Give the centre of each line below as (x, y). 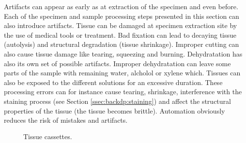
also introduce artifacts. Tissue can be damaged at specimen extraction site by (121, 25)
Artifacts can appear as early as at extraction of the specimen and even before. (121, 6)
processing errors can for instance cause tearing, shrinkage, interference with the (123, 92)
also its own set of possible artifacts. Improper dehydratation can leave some (117, 63)
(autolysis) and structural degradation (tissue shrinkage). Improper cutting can (122, 44)
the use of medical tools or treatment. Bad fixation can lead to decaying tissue (120, 35)
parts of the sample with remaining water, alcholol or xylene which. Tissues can (122, 73)
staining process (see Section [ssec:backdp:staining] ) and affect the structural (117, 101)
